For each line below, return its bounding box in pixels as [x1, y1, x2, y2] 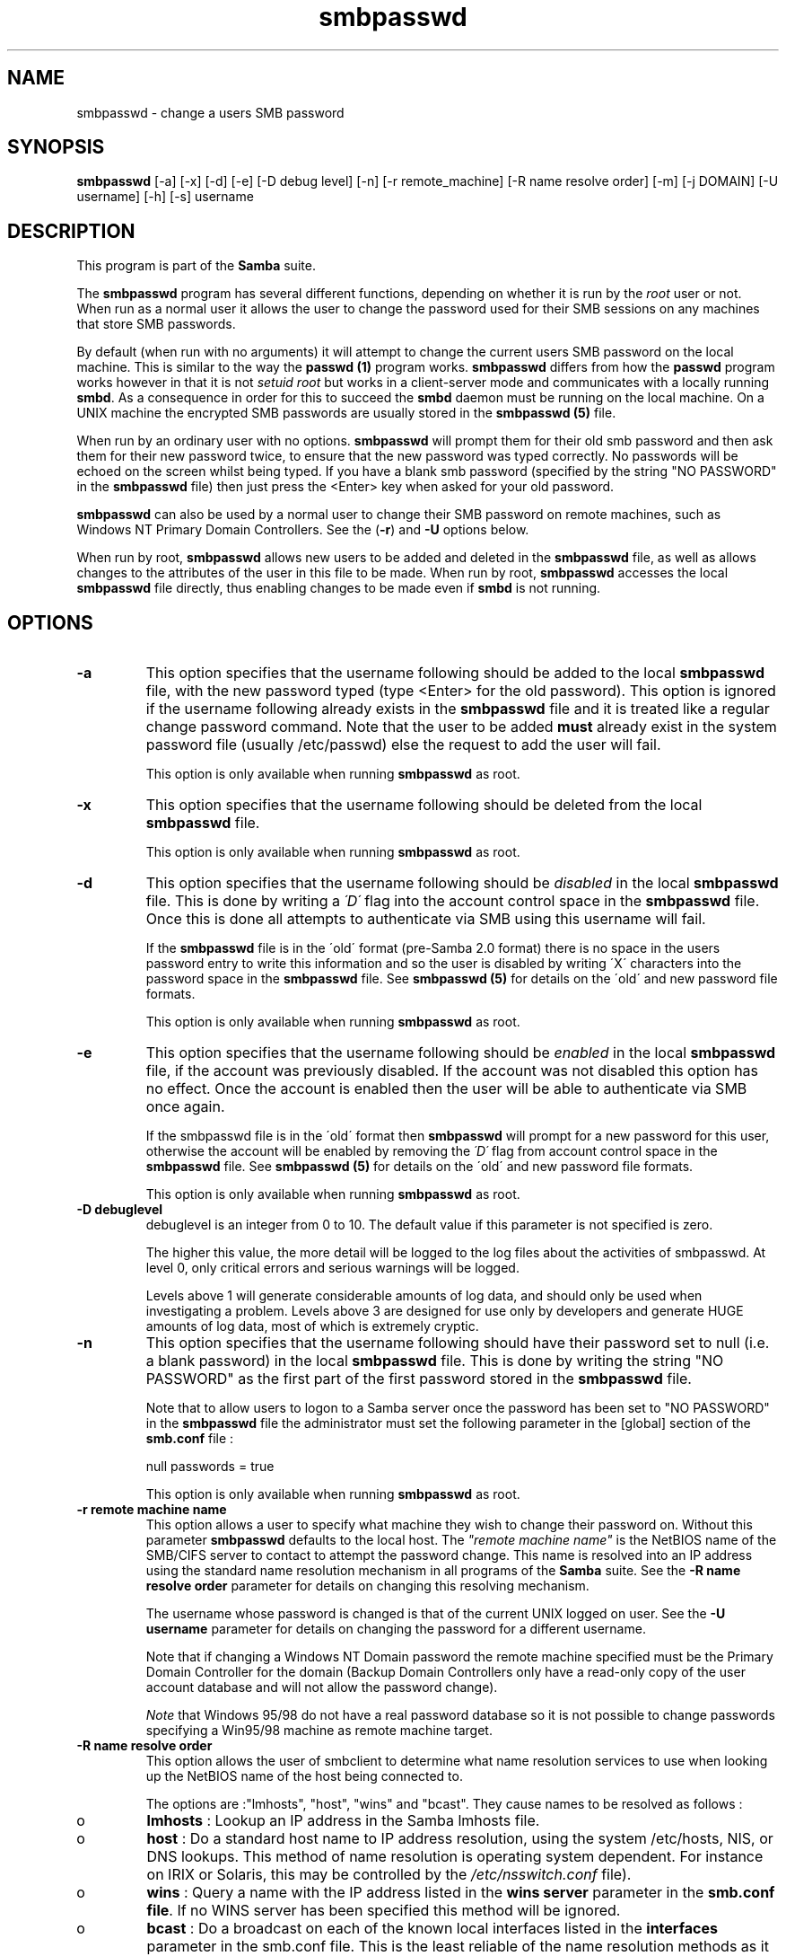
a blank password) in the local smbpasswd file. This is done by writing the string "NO [145, 1352, 724, 1370]
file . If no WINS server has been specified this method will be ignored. [146, 1901, 621, 1920]
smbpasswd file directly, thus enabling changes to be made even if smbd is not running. [76, 580, 601, 596]
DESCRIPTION [7, 219, 135, 242]
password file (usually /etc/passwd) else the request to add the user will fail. [145, 736, 661, 754]
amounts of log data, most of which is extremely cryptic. [145, 1318, 479, 1335]
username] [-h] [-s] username [76, 189, 254, 205]
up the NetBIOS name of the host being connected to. [145, 1768, 463, 1784]
